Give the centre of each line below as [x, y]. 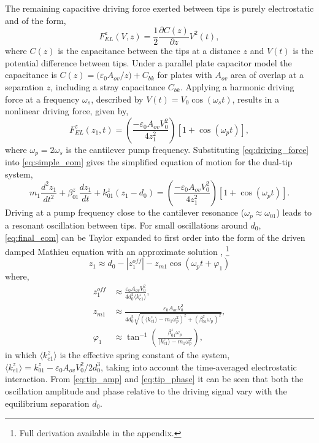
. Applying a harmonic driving [237, 87]
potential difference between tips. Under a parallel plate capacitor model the [148, 62]
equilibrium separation [47, 403]
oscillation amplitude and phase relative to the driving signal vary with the [146, 390]
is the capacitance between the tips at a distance [149, 51]
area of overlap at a [267, 75]
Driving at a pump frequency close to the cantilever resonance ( [125, 212]
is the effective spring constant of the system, [145, 355]
